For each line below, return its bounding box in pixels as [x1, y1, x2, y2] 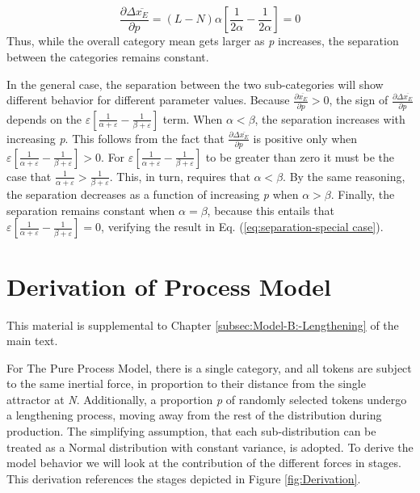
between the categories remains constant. [6, 48, 209, 65]
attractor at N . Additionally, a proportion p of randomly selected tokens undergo [6, 390, 407, 407]
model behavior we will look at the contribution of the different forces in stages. [6, 454, 401, 471]
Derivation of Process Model [6, 269, 331, 302]
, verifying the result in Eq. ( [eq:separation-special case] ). [101, 218, 384, 235]
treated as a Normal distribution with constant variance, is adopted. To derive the [6, 438, 414, 455]
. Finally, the [330, 186, 395, 203]
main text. [6, 332, 58, 349]
